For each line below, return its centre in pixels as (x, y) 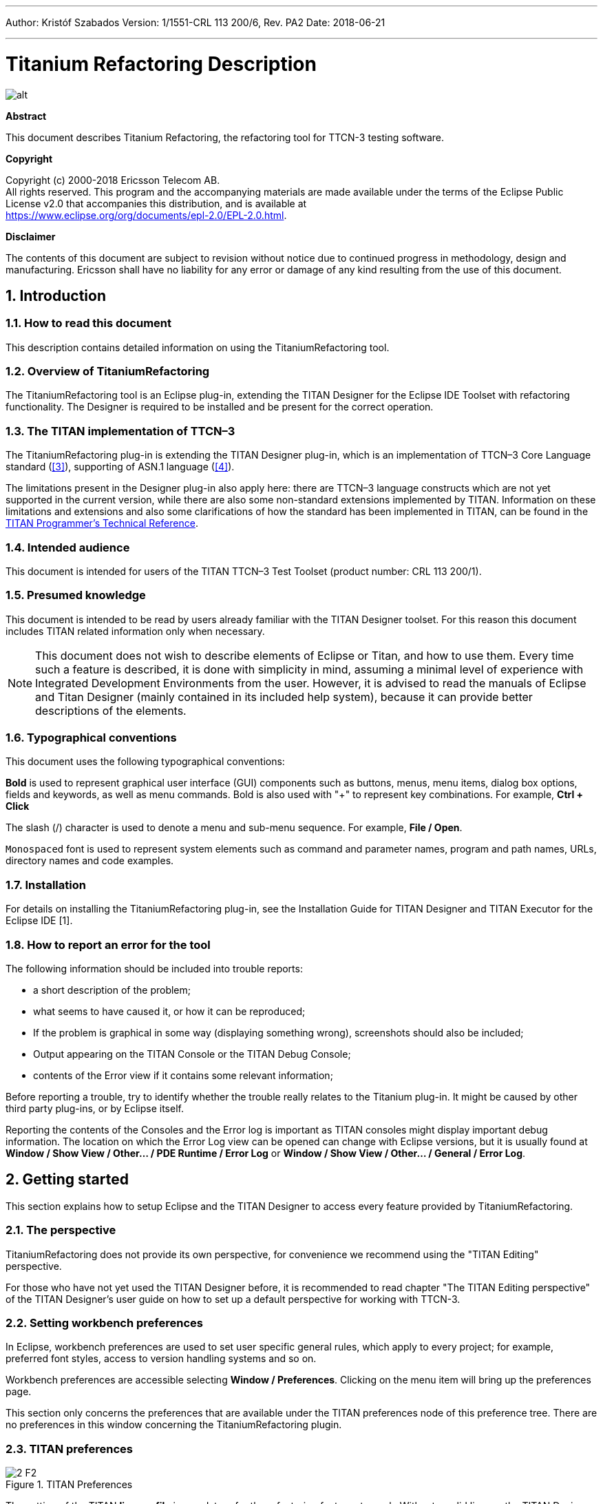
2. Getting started (67, 1180)
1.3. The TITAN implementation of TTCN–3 (120, 431)
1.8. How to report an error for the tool (108, 944)
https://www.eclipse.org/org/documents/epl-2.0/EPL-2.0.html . (146, 215)
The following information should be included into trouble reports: (154, 968)
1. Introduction (56, 295)
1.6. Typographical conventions (91, 738)
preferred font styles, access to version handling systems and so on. (161, 1359)
